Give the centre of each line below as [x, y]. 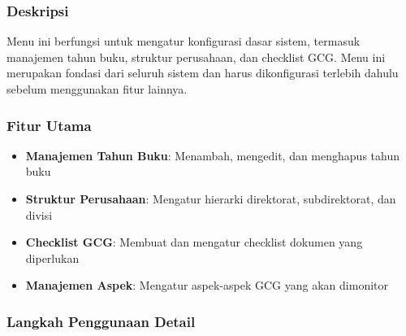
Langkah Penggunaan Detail [101, 321]
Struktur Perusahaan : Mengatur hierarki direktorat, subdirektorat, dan [211, 199]
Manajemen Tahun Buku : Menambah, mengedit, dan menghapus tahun [212, 155]
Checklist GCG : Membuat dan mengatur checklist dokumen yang [194, 242]
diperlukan [52, 257]
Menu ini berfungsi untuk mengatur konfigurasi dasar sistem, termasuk [184, 41]
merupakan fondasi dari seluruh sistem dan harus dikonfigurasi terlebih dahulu [203, 73]
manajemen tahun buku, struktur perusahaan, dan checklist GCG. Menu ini [196, 57]
